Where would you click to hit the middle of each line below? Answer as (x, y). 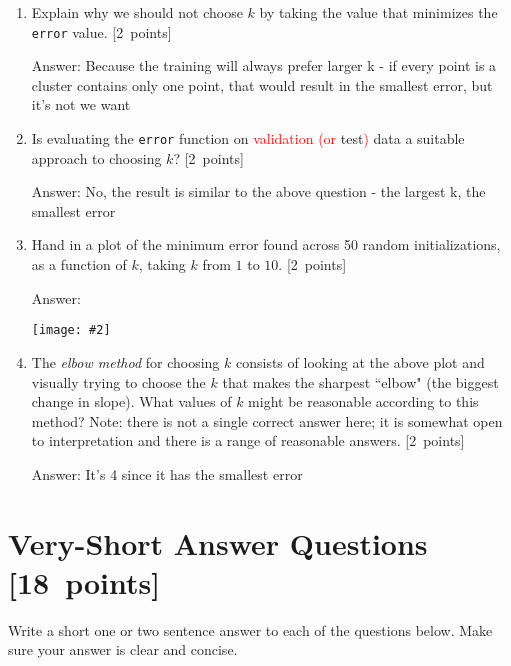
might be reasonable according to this (363, 401)
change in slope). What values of (131, 401)
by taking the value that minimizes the (378, 12)
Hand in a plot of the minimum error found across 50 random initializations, (266, 244)
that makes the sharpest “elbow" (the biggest (360, 381)
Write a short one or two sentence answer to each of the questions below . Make (250, 629)
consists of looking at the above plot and (360, 361)
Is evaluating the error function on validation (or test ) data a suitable (248, 138)
